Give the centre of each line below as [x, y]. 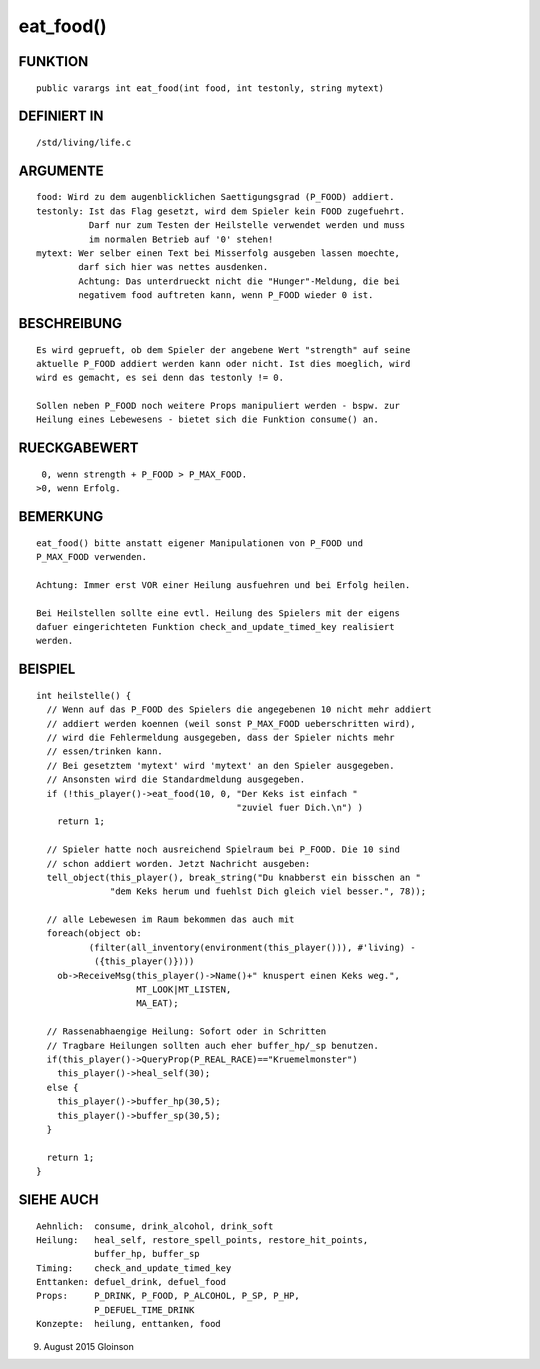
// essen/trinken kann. [105, 751]
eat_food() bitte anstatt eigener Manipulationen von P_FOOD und [200, 543]
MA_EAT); [157, 1003]
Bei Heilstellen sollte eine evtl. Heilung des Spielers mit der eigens [218, 613]
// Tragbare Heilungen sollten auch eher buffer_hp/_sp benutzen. [212, 1045]
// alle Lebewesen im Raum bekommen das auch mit [170, 919]
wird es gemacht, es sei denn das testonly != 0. [160, 378]
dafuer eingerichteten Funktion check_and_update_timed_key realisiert [215, 627]
